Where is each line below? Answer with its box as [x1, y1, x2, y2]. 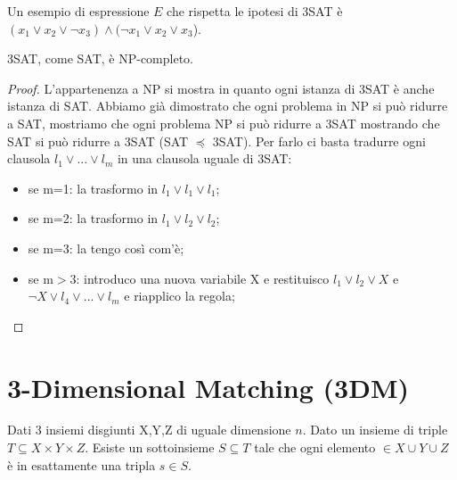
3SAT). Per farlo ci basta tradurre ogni [212, 131, 426, 150]
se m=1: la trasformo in [28, 178, 159, 197]
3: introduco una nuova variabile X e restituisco [69, 269, 330, 287]
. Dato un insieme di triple [302, 420, 448, 439]
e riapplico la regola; [124, 286, 235, 305]
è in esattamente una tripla [7, 455, 156, 474]
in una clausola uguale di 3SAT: [117, 149, 292, 168]
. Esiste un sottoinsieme [85, 438, 215, 457]
